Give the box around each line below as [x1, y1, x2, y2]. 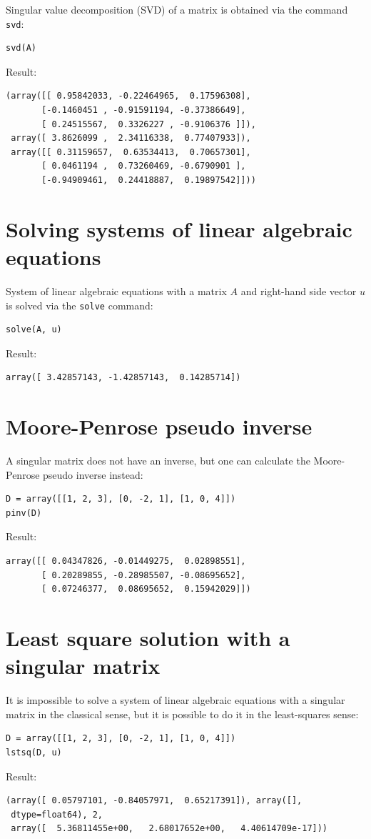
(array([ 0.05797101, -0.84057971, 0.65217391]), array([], [6, 795, 303, 806]
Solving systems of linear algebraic [6, 214, 352, 243]
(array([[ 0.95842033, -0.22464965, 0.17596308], [6, 91, 251, 101]
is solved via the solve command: [6, 297, 153, 312]
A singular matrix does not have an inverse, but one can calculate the [6, 453, 310, 468]
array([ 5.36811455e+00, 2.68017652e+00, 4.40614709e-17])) [11, 823, 328, 834]
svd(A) [6, 43, 36, 54]
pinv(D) [6, 507, 42, 518]
